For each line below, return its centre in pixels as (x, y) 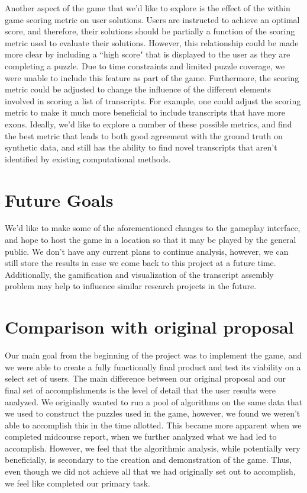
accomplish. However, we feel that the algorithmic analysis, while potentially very (153, 448)
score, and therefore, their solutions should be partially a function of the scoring (150, 31)
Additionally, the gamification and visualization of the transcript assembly (139, 274)
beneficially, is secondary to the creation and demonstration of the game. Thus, (148, 460)
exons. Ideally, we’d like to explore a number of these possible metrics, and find (148, 124)
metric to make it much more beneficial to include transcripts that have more (145, 112)
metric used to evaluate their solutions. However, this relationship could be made (152, 42)
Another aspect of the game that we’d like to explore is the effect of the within (148, 8)
